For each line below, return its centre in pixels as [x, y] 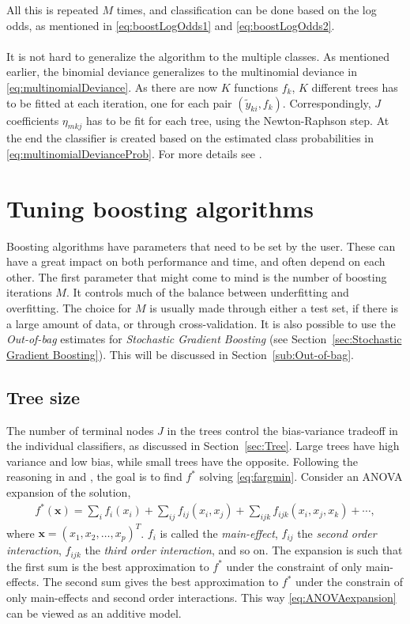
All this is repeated [53, 9]
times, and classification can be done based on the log [246, 9]
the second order [337, 533]
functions [256, 87]
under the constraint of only [294, 566]
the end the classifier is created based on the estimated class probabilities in [190, 138]
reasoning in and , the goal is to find [94, 477]
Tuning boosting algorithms [160, 208]
